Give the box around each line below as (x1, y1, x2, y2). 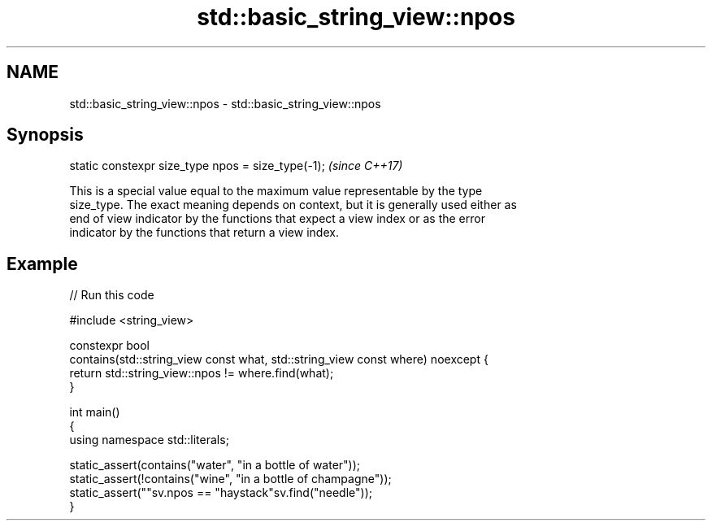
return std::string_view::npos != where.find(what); (69, 366, 334, 381)
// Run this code (69, 288, 154, 303)
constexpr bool (69, 338, 150, 353)
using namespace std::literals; (69, 433, 229, 447)
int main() (69, 405, 120, 420)
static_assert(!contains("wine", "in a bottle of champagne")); (69, 472, 392, 486)
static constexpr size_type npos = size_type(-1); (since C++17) (69, 159, 403, 173)
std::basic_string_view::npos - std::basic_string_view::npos (69, 96, 381, 111)
